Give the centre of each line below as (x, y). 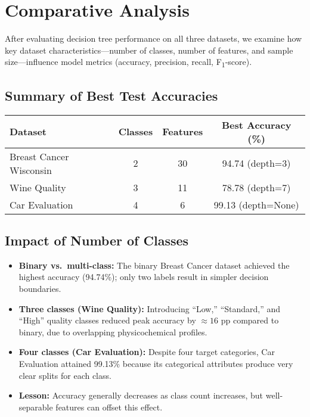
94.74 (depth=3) (256, 163)
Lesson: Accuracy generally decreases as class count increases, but (141, 395)
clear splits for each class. (65, 375)
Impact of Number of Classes (97, 240)
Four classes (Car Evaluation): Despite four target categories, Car (147, 352)
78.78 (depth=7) (256, 187)
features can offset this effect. (109, 407)
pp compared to (250, 320)
